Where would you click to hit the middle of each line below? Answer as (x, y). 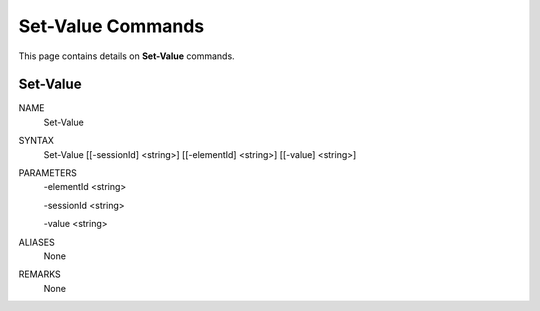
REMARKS (39, 274)
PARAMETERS (47, 173)
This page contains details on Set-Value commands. (126, 56)
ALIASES (36, 242)
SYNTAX (36, 141)
